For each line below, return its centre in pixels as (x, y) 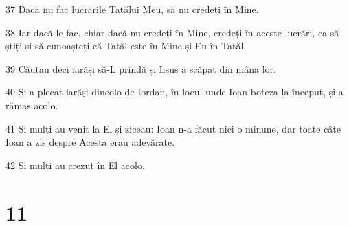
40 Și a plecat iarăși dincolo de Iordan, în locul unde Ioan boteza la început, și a (174, 92)
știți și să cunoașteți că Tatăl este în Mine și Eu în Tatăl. (126, 46)
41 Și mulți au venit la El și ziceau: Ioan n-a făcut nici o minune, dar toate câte (173, 128)
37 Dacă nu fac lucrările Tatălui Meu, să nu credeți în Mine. (132, 9)
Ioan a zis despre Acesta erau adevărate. (90, 142)
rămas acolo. (32, 105)
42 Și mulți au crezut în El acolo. (75, 165)
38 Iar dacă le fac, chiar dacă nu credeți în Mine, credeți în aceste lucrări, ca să (172, 32)
